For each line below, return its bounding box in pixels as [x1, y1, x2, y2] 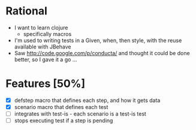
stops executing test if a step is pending [14, 117, 113, 124]
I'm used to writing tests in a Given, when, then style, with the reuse [14, 37, 182, 44]
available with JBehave [14, 43, 71, 50]
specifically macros [23, 30, 72, 37]
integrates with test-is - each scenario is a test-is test [14, 110, 146, 117]
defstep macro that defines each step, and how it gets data [14, 96, 161, 104]
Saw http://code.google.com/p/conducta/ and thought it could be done [14, 49, 190, 56]
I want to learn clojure [14, 24, 68, 31]
